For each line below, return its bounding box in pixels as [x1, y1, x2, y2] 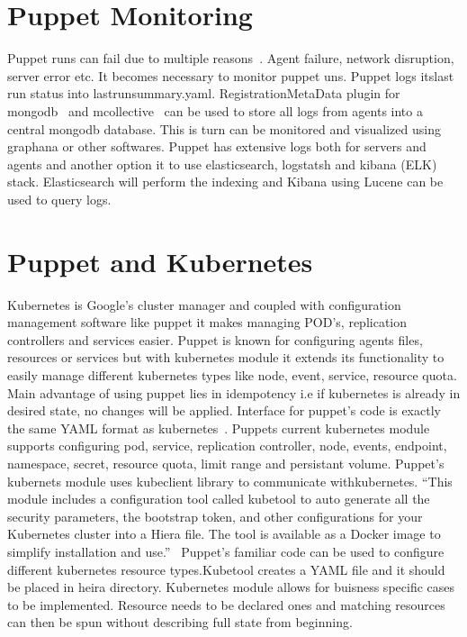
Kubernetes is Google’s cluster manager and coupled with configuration [7, 295, 401, 314]
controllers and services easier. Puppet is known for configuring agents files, [7, 330, 423, 349]
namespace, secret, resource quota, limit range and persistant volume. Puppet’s [7, 453, 445, 472]
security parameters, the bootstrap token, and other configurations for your [7, 506, 423, 525]
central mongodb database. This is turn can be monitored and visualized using [7, 119, 441, 138]
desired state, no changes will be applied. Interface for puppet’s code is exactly [7, 401, 441, 420]
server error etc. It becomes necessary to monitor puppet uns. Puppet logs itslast [7, 66, 454, 85]
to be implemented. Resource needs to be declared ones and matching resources [7, 595, 445, 614]
